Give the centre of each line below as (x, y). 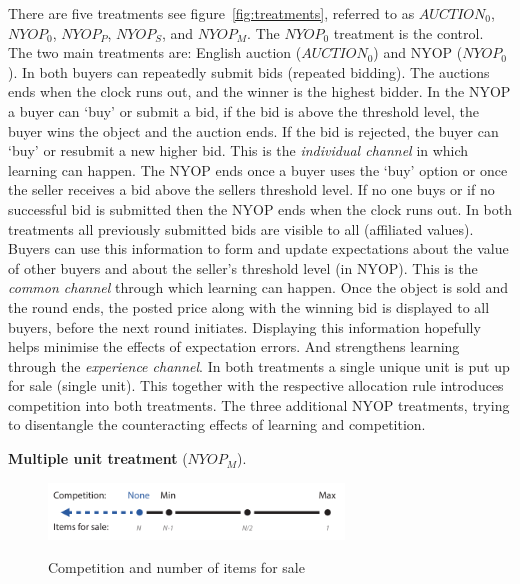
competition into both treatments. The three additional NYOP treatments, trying (259, 404)
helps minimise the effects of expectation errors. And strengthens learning (234, 346)
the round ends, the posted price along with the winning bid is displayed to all (249, 306)
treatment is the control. (408, 32)
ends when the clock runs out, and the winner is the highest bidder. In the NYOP (259, 91)
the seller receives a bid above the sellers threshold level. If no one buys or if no (251, 189)
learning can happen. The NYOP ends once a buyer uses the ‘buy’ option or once (258, 169)
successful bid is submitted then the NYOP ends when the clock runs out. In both (260, 208)
